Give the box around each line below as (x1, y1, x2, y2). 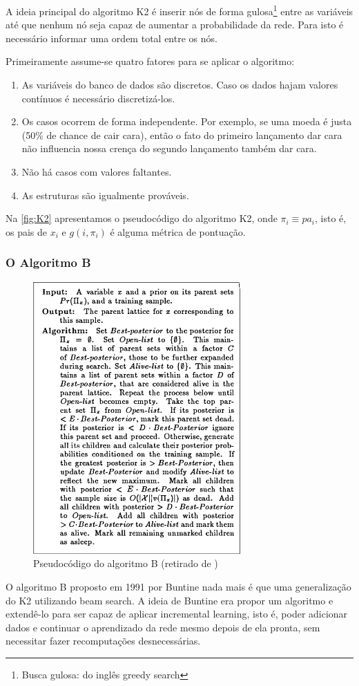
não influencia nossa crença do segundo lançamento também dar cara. (21, 141, 317, 156)
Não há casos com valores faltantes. (21, 165, 172, 178)
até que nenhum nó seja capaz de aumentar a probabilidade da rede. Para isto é (6, 17, 344, 32)
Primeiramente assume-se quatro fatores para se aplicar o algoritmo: (6, 54, 295, 68)
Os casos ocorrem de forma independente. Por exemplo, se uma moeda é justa (21, 114, 352, 129)
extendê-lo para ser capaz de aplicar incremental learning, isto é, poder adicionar (6, 606, 348, 621)
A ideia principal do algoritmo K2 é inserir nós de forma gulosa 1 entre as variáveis (6, 2, 353, 18)
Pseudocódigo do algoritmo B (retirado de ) (33, 556, 218, 571)
